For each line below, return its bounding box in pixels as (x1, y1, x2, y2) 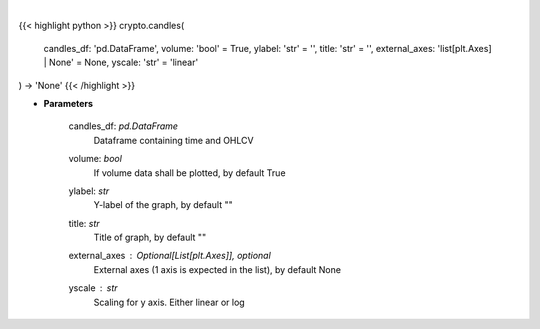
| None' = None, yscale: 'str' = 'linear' (43, 56, 199, 69)
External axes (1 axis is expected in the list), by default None (93, 263, 342, 275)
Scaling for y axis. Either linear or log (93, 296, 245, 308)
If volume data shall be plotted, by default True (93, 166, 286, 179)
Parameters (43, 97, 94, 109)
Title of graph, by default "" (93, 231, 207, 244)
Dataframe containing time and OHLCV (93, 134, 254, 146)
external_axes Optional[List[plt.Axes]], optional (68, 250, 272, 262)
